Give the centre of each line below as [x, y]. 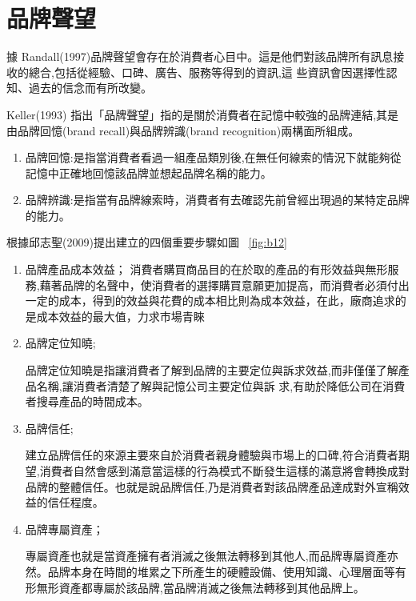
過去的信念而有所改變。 [90, 88]
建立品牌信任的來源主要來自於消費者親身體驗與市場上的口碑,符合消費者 [212, 455]
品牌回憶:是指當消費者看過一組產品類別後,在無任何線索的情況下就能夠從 [213, 157]
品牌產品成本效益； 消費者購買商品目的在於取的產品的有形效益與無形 [206, 269]
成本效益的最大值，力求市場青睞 [120, 316]
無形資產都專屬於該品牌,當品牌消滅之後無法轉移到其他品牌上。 [200, 587]
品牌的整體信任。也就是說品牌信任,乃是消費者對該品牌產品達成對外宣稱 [212, 486]
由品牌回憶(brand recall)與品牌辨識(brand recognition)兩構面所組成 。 [183, 130]
